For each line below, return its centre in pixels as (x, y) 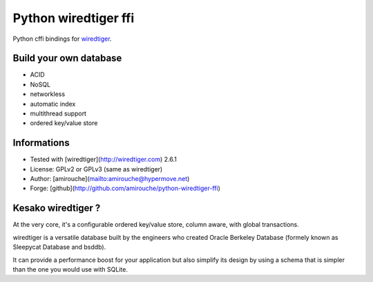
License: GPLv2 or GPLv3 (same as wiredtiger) (96, 169)
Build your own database (67, 58)
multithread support (58, 113)
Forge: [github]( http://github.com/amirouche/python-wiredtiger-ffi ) (125, 188)
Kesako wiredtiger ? (57, 208)
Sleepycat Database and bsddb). (59, 247)
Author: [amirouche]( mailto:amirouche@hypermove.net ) (110, 179)
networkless (48, 94)
